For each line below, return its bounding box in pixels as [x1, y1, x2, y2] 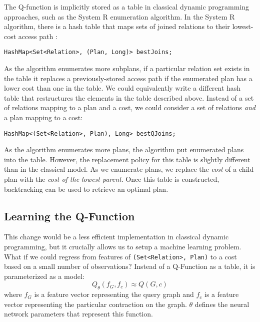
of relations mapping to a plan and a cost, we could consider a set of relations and [4, 102, 255, 113]
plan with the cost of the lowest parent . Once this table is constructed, [4, 174, 219, 184]
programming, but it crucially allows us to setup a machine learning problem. [4, 241, 241, 252]
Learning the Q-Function [4, 208, 135, 223]
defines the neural [194, 298, 249, 309]
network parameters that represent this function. [4, 308, 153, 319]
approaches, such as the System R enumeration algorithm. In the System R [4, 11, 235, 22]
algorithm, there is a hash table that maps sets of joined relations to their [4, 21, 230, 32]
